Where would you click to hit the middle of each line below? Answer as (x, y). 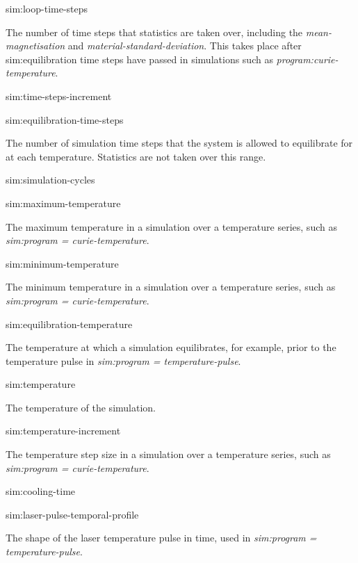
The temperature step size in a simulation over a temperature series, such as (168, 454)
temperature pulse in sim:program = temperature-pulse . (123, 360)
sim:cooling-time (41, 491)
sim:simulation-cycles (50, 180)
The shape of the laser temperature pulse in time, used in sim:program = (161, 538)
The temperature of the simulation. (81, 407)
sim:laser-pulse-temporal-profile (72, 514)
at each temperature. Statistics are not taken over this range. (136, 156)
